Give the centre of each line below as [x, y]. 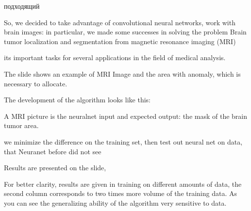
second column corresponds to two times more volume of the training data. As [121, 193]
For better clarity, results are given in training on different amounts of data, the [123, 184]
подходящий [22, 6]
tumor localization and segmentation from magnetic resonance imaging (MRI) [120, 41]
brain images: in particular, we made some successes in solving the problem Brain [125, 32]
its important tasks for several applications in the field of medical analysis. [115, 57]
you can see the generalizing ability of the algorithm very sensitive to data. [115, 203]
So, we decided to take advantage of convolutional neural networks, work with [120, 22]
